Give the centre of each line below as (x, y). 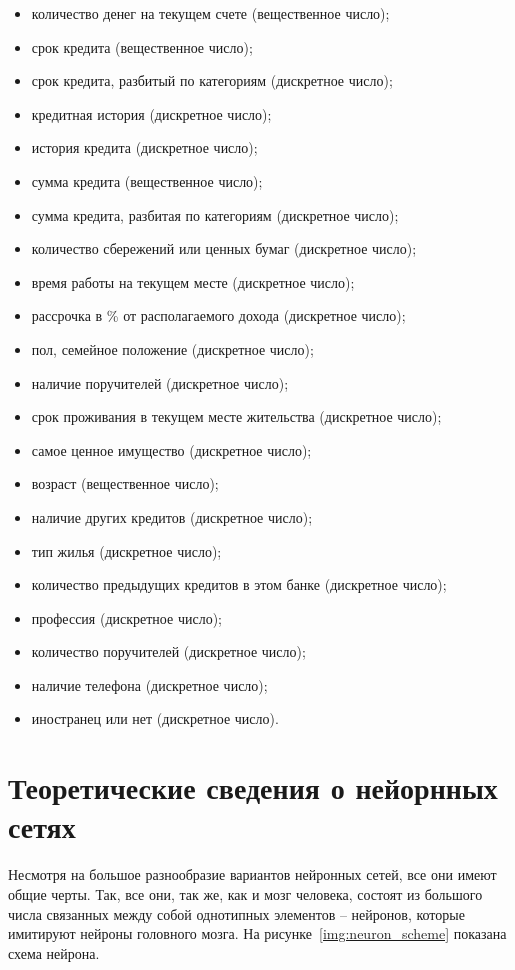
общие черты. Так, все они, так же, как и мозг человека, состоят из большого (245, 893)
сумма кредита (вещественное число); (147, 180)
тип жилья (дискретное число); (126, 550)
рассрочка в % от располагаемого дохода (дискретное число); (218, 315)
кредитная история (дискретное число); (151, 113)
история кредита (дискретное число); (144, 147)
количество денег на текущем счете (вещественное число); (210, 13)
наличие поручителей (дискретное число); (160, 382)
